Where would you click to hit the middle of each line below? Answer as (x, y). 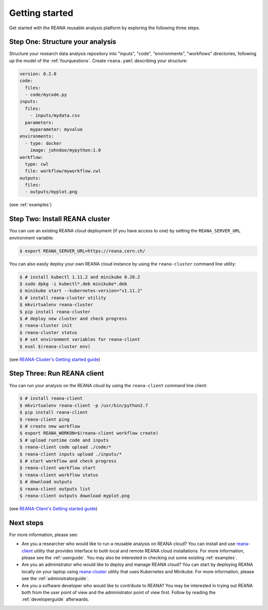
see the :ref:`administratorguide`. (55, 579)
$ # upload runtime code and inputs (64, 440)
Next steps (26, 523)
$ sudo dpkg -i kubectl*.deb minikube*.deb (73, 284)
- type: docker (43, 143)
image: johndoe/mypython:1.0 (66, 150)
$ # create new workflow (50, 426)
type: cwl (37, 164)
